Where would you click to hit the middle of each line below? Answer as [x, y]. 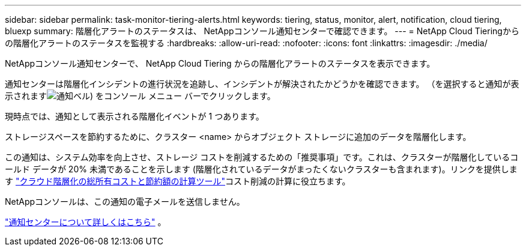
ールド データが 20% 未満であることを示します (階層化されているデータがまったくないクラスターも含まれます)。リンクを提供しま [261, 169]
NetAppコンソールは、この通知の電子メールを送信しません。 [125, 201]
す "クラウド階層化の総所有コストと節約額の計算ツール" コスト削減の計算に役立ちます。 [178, 181]
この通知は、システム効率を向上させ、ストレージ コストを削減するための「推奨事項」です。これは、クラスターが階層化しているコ [262, 157]
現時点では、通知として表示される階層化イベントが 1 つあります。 [135, 116]
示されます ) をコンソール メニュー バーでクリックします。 [140, 96]
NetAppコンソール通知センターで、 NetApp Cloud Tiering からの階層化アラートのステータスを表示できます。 [220, 63]
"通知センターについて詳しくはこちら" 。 [86, 222]
